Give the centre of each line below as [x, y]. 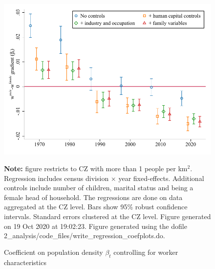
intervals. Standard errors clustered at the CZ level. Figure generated [107, 216]
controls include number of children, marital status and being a [99, 188]
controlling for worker [146, 252]
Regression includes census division [56, 178]
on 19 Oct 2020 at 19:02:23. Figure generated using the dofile [96, 226]
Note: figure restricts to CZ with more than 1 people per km [96, 168]
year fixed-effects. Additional [161, 178]
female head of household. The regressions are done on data [93, 197]
